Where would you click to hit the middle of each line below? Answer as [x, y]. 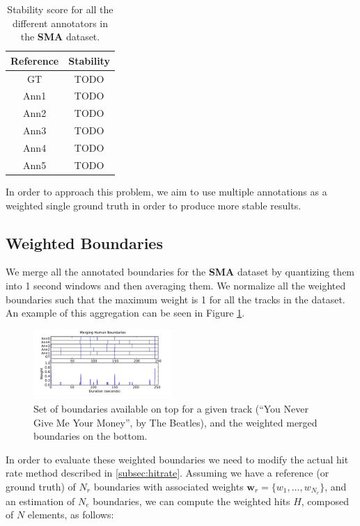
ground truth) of [41, 486]
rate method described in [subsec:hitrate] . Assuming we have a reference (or [167, 473]
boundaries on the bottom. [91, 436]
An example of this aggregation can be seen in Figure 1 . [125, 313]
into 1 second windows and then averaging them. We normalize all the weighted [176, 285]
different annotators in [60, 23]
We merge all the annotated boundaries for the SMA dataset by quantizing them [180, 272]
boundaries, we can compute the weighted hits [191, 501]
